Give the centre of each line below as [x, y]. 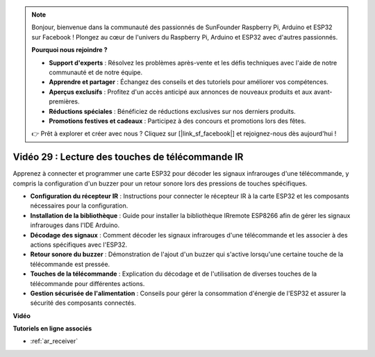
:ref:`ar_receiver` [54, 341]
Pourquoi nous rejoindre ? [69, 50]
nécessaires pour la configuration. [79, 206]
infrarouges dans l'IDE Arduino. [75, 225]
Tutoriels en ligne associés [52, 329]
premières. [64, 101]
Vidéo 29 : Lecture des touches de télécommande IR [128, 157]
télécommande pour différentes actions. [87, 283]
